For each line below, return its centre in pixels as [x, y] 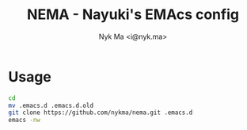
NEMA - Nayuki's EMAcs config [133, 15]
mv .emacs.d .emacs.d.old [51, 105]
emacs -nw [25, 120]
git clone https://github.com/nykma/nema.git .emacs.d [101, 113]
